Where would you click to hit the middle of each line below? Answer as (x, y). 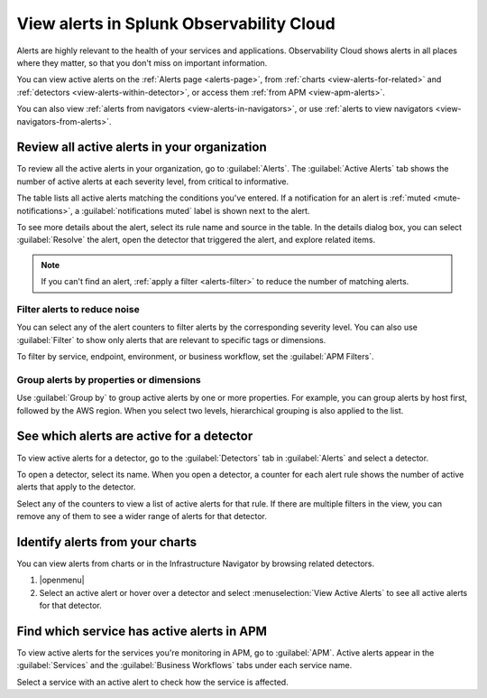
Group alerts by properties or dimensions (109, 379)
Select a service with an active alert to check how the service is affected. (152, 682)
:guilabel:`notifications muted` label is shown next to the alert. (196, 210)
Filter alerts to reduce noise (78, 309)
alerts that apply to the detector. (76, 487)
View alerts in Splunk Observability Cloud (176, 23)
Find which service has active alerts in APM (142, 631)
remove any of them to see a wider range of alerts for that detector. (142, 517)
